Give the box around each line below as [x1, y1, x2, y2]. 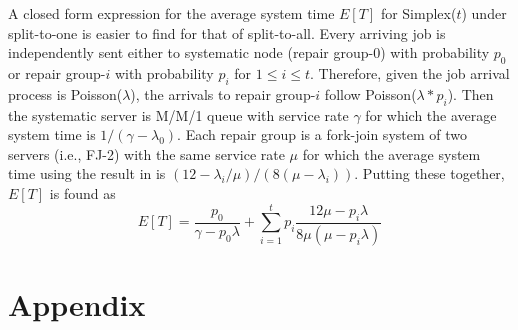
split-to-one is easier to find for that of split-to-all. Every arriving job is [8, 22, 446, 43]
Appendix [8, 283, 146, 324]
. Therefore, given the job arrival [309, 62, 510, 83]
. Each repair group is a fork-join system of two [177, 124, 467, 145]
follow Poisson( [324, 83, 417, 104]
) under [461, 3, 507, 23]
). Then [447, 83, 494, 104]
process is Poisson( [8, 83, 123, 104]
